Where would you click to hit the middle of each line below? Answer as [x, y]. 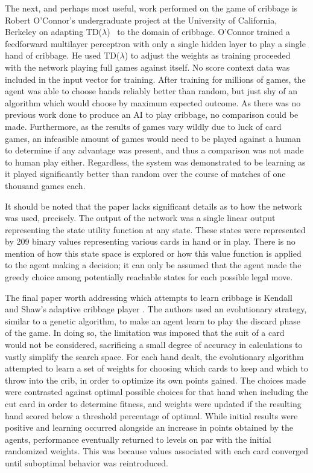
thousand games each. [45, 185]
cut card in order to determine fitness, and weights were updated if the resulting [153, 404]
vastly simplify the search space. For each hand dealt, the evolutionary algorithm [154, 356]
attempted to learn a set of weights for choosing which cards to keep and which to [156, 368]
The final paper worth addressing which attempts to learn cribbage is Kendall [149, 297]
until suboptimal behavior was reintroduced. [87, 462]
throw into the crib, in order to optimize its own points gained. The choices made [155, 380]
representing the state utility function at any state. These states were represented [155, 229]
